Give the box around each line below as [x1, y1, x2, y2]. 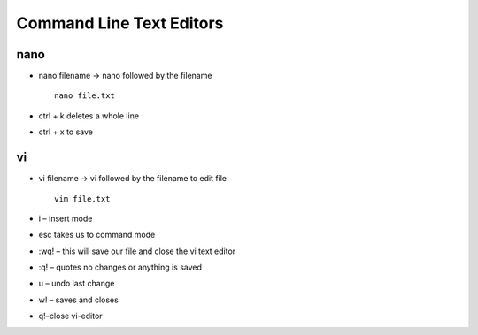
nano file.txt [54, 91, 115, 101]
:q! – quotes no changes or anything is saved [38, 262, 203, 273]
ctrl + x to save [38, 126, 93, 137]
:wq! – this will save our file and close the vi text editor [38, 246, 236, 256]
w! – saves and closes [38, 294, 119, 305]
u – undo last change [38, 278, 115, 289]
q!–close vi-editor [38, 310, 103, 322]
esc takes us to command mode [38, 230, 156, 240]
